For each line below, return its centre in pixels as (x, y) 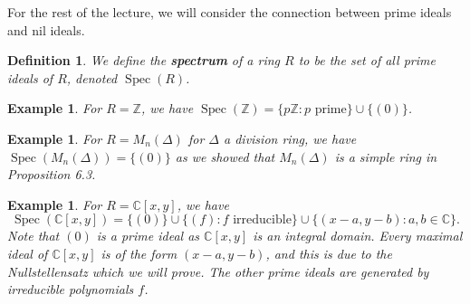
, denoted (92, 77)
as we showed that (225, 156)
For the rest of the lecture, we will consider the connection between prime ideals (230, 12)
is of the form (139, 253)
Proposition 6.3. (52, 174)
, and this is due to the (329, 253)
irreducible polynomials (71, 289)
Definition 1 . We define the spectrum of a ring (144, 60)
